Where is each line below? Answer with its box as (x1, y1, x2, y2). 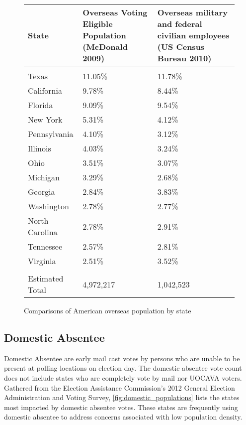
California (28, 85, 62, 96)
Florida (28, 99, 53, 111)
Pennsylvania (28, 128, 74, 140)
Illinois (28, 142, 51, 154)
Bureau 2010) (157, 52, 212, 64)
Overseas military (157, 6, 228, 18)
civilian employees (157, 29, 230, 41)
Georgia (28, 186, 55, 197)
